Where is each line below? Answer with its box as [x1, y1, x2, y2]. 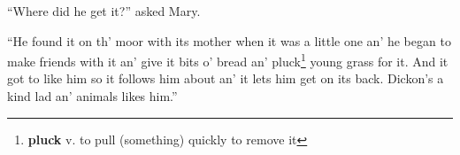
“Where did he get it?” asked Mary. [7, 2, 201, 19]
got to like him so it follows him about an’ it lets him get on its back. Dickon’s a [7, 69, 444, 88]
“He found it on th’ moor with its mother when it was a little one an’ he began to [7, 31, 451, 50]
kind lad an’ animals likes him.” [7, 87, 178, 105]
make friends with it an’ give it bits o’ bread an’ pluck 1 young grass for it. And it [7, 50, 448, 70]
